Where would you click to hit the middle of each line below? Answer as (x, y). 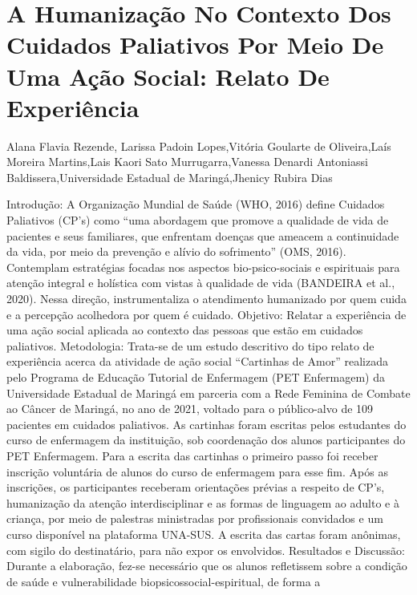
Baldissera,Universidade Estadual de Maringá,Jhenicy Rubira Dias (170, 177)
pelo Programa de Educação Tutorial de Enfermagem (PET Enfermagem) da (196, 377)
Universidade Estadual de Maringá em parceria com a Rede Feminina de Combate (208, 393)
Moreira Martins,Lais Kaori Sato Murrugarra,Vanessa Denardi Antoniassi (187, 162)
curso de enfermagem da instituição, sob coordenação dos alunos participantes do (206, 440)
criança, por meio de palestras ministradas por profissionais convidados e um (195, 518)
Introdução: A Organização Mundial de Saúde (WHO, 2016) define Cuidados (196, 204)
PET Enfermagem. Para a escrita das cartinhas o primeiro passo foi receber (192, 455)
